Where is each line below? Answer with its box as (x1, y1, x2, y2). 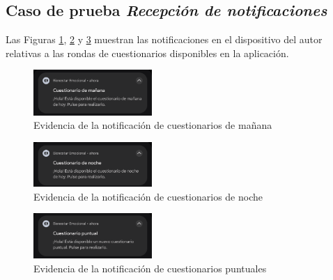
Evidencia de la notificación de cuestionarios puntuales (33, 260, 267, 275)
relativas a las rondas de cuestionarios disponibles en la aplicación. (6, 45, 289, 60)
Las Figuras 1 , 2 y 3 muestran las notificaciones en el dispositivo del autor (6, 32, 323, 47)
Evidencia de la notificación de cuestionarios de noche (33, 189, 263, 203)
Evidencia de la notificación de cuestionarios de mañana (33, 118, 272, 132)
